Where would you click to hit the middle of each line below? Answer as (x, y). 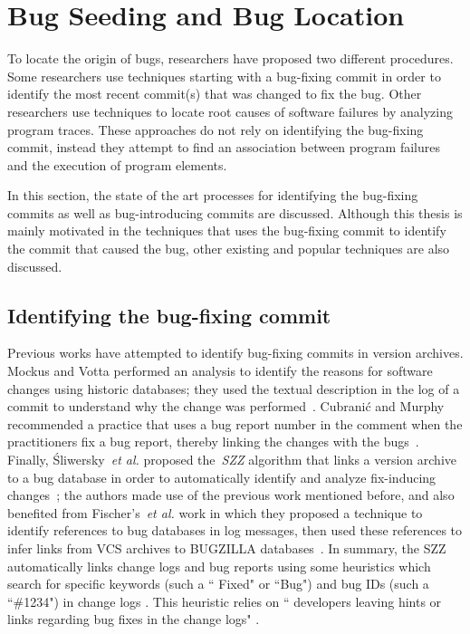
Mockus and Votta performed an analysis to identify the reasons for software (220, 371)
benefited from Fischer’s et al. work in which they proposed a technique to (215, 512)
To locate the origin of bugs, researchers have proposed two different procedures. (230, 58)
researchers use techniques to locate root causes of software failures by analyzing (230, 111)
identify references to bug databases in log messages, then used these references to (235, 530)
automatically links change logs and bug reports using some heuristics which (219, 566)
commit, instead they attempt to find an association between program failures (224, 147)
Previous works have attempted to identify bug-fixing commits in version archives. (235, 353)
